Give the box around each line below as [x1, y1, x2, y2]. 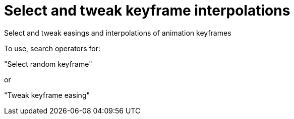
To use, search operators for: [4, 44, 101, 53]
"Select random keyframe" [4, 59, 92, 68]
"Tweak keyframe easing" [4, 90, 90, 99]
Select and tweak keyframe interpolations [4, 2, 290, 19]
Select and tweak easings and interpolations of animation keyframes [4, 28, 231, 37]
